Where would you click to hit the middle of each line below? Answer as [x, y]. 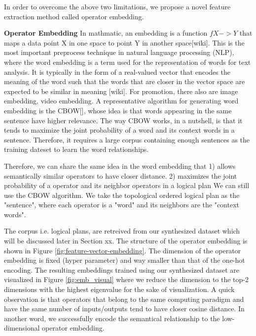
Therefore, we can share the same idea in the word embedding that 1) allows [120, 166]
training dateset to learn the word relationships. [76, 149]
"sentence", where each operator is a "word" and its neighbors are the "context [122, 205]
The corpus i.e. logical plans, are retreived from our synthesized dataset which [122, 231]
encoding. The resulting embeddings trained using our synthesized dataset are [122, 269]
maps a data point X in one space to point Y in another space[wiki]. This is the [124, 42]
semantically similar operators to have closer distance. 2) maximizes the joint [121, 175]
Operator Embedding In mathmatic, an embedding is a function [106, 33]
